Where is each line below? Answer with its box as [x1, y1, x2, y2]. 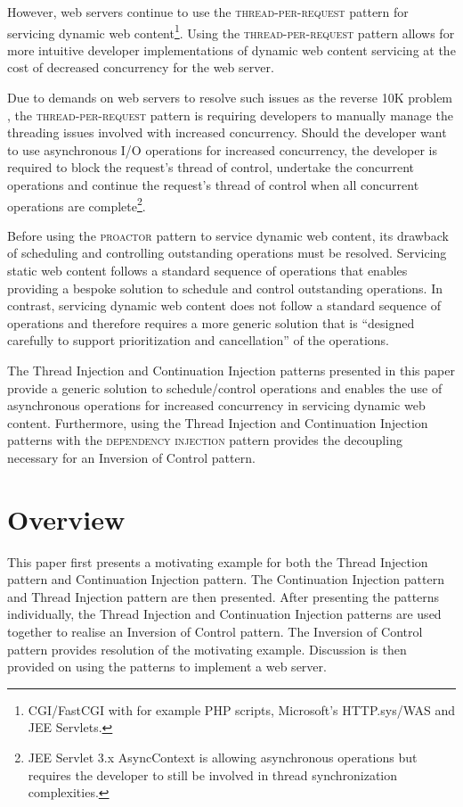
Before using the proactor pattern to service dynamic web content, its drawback [7, 226, 449, 244]
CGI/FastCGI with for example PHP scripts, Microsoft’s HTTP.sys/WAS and [28, 700, 456, 719]
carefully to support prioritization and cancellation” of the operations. [7, 331, 389, 350]
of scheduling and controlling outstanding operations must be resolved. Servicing [7, 243, 447, 262]
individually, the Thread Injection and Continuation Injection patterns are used [7, 605, 442, 623]
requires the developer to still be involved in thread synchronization [28, 765, 398, 784]
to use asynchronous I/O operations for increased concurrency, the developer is [7, 140, 437, 159]
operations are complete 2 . [7, 194, 146, 215]
